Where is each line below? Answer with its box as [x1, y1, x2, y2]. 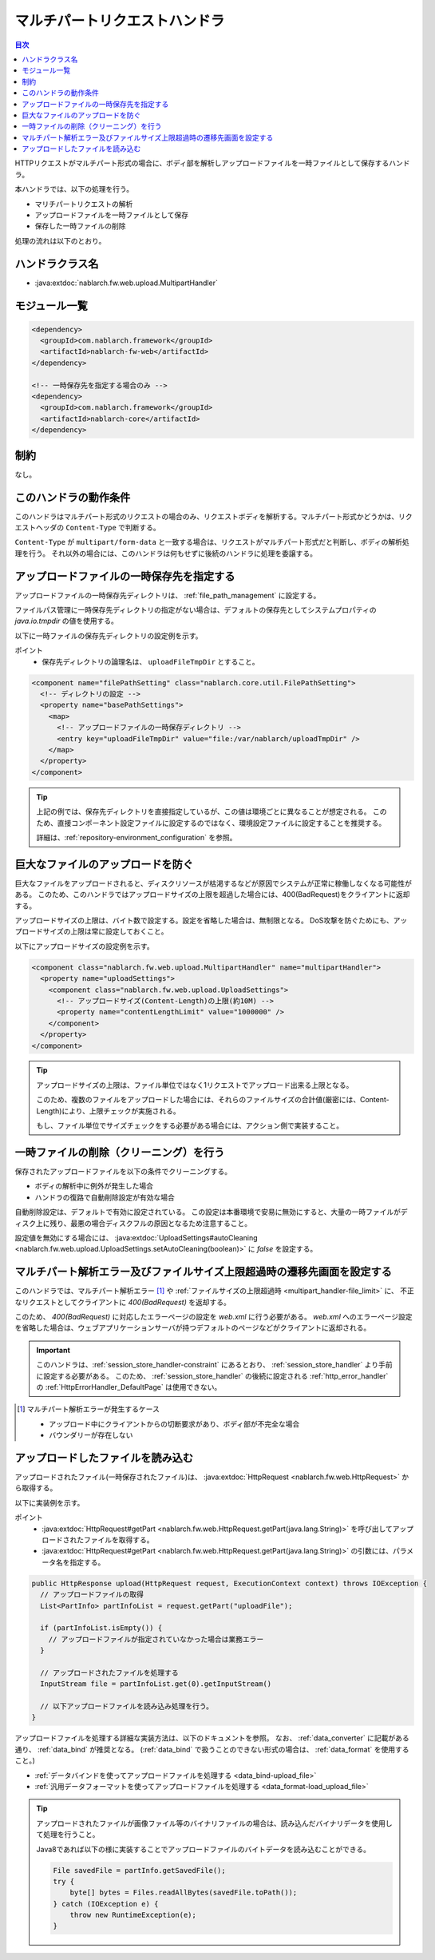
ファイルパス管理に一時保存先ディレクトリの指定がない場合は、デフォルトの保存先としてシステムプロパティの [14, 605, 377, 615]
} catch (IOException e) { [53, 1899, 159, 1908]
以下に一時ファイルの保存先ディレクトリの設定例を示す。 [14, 631, 203, 641]
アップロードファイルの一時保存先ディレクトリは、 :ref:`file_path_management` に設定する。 [14, 590, 321, 600]
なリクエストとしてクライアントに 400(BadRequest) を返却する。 [14, 1297, 231, 1307]
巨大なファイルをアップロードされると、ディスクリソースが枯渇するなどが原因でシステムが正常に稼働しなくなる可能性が [14, 879, 413, 888]
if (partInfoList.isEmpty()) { [40, 1624, 163, 1633]
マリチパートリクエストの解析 [34, 199, 133, 208]
